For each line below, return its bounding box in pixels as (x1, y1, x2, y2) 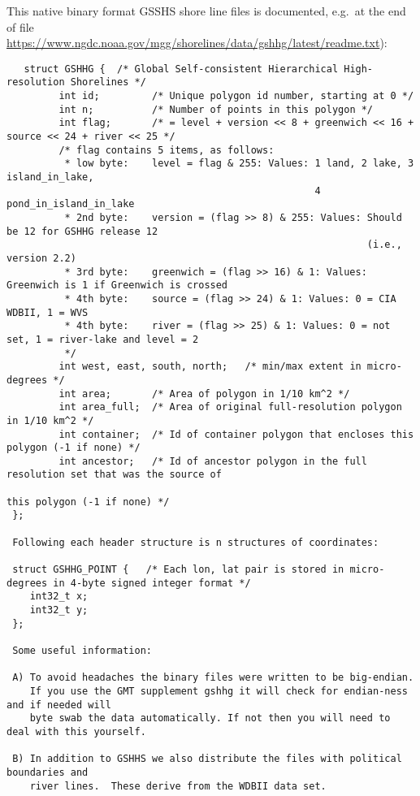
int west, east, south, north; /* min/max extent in (58, 361, 362, 373)
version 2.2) (6, 252, 76, 264)
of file (6, 18, 34, 35)
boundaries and (6, 766, 89, 778)
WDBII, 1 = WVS (6, 306, 89, 318)
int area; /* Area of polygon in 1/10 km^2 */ (58, 387, 350, 400)
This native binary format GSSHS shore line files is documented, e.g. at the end (6, 2, 406, 19)
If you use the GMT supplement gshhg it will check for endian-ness (29, 685, 408, 697)
